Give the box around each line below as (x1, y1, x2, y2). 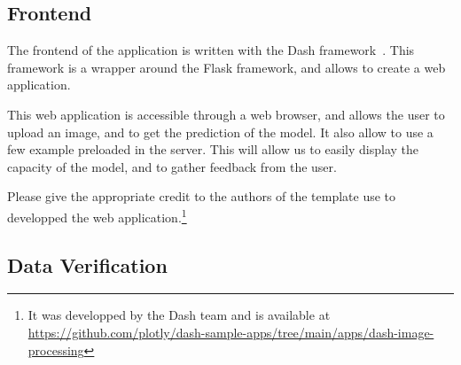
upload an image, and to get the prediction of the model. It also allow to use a (7, 122, 434, 141)
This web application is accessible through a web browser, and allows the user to (7, 105, 445, 123)
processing (27, 340, 84, 359)
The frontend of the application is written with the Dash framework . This (7, 41, 415, 59)
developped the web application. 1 (7, 205, 187, 226)
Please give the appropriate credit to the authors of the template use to (7, 187, 396, 206)
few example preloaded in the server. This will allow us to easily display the (7, 140, 419, 159)
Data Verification (7, 251, 168, 278)
